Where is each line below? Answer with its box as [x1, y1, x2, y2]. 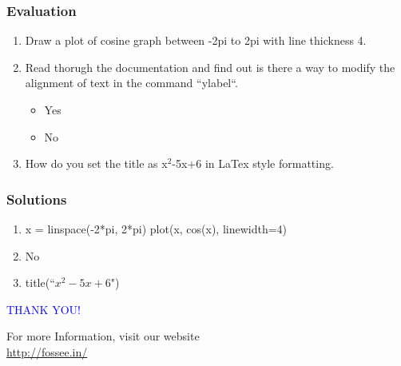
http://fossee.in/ [6, 343, 88, 360]
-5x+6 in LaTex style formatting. [172, 155, 334, 172]
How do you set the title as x [25, 155, 168, 172]
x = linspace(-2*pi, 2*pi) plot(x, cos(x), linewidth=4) [25, 221, 288, 237]
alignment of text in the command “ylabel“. [25, 74, 238, 91]
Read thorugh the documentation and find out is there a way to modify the [25, 58, 395, 75]
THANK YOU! [6, 300, 81, 317]
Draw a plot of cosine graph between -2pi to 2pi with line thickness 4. [25, 32, 367, 49]
